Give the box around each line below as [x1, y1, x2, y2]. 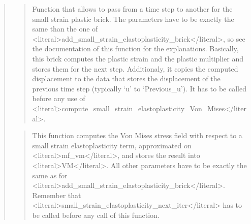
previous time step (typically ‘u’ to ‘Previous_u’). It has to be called [32, 83, 246, 93]
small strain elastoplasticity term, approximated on [32, 140, 192, 150]
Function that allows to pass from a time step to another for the [32, 4, 233, 14]
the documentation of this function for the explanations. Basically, [32, 43, 239, 54]
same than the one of [32, 23, 98, 34]
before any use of [32, 93, 85, 104]
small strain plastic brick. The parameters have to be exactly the [32, 13, 234, 24]
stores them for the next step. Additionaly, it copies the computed [32, 63, 238, 74]
